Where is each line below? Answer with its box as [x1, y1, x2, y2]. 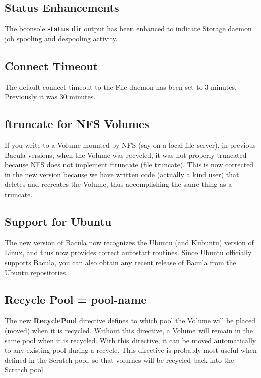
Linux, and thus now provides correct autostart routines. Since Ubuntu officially [5, 247, 252, 258]
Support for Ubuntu [5, 213, 112, 229]
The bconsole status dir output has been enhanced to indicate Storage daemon [5, 23, 252, 34]
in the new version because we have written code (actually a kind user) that [5, 169, 239, 179]
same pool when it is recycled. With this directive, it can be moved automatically [5, 335, 256, 345]
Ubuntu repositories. [5, 267, 68, 277]
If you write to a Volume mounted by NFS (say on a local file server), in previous [5, 139, 256, 150]
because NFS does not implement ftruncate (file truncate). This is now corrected [5, 159, 254, 170]
